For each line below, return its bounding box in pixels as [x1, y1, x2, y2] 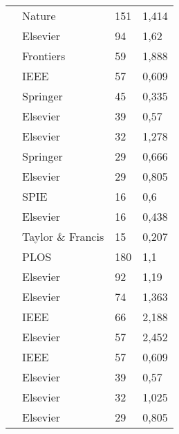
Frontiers [22, 48, 66, 64]
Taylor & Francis [22, 228, 104, 244]
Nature [22, 8, 56, 24]
